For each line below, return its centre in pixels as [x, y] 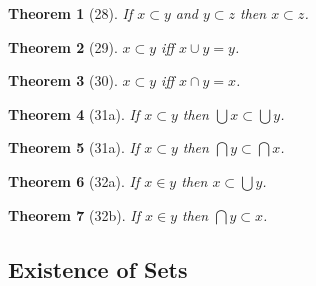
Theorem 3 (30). [63, 80]
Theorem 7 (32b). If [74, 214]
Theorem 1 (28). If [70, 13]
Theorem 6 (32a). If [74, 180]
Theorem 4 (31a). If [74, 113]
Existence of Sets [98, 268]
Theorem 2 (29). [63, 46]
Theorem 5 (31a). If [74, 147]
